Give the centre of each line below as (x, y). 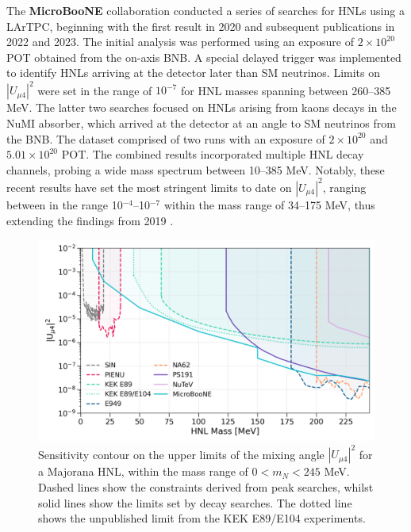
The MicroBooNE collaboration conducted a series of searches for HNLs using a (205, 10)
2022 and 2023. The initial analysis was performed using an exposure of (181, 42)
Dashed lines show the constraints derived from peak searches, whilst (206, 487)
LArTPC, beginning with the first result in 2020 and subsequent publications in (201, 26)
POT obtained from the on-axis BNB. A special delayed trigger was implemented (204, 57)
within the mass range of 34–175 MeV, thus (269, 204)
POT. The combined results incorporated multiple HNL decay (213, 154)
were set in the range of (95, 90)
